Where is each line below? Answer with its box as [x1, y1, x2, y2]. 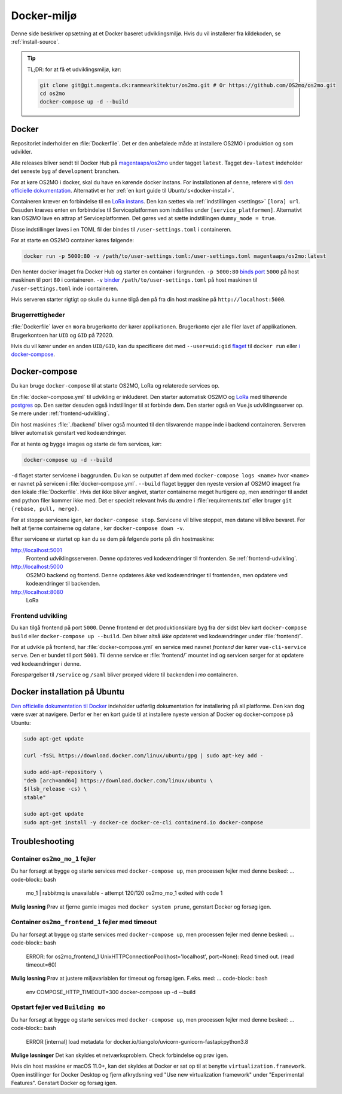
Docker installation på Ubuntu [11, 687, 125, 697]
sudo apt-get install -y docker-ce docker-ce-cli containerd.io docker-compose [23, 819, 264, 825]
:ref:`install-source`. [11, 38, 60, 45]
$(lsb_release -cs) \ [23, 785, 87, 793]
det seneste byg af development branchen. [11, 167, 120, 175]
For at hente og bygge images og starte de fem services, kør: [11, 440, 162, 447]
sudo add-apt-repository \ [23, 769, 103, 776]
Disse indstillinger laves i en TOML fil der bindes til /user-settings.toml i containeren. [11, 225, 232, 233]
